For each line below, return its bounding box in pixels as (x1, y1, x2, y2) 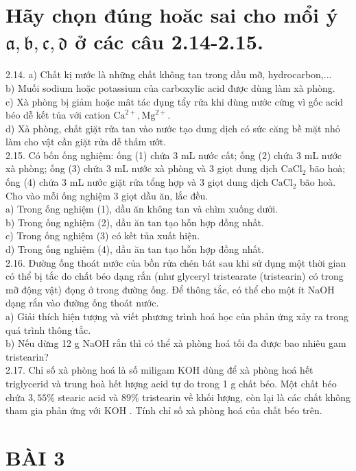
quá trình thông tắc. (5, 322, 91, 337)
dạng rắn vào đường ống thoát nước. (5, 295, 159, 310)
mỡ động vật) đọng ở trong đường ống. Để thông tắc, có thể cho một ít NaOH (5, 282, 335, 296)
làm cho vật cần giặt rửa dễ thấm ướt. (5, 134, 167, 149)
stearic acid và (58, 389, 119, 404)
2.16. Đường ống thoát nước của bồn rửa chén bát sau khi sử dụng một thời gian (5, 255, 346, 269)
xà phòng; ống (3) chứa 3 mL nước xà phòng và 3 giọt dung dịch (5, 161, 278, 176)
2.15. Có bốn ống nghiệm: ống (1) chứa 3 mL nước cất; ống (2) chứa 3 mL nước (5, 147, 342, 162)
